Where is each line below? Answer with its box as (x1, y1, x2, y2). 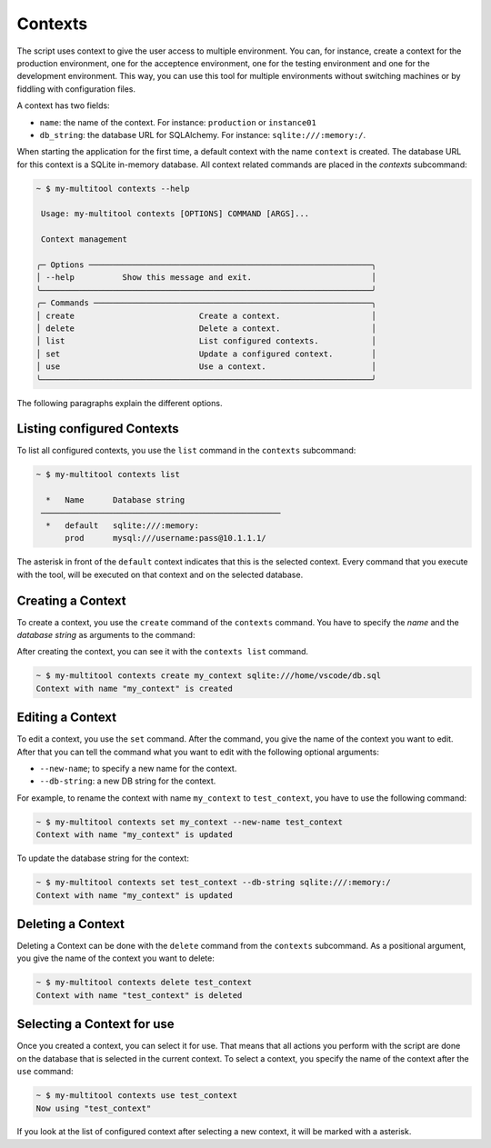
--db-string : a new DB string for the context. (39, 775, 216, 786)
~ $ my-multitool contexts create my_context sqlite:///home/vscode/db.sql (35, 671, 382, 681)
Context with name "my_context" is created (35, 683, 234, 694)
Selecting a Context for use (16, 1016, 175, 1032)
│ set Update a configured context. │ (35, 348, 377, 359)
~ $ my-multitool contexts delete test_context (35, 977, 252, 988)
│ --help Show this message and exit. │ (35, 273, 377, 283)
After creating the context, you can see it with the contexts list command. (16, 646, 309, 657)
